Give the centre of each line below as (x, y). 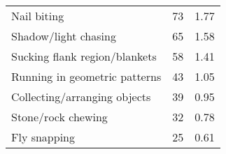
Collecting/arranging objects (81, 97)
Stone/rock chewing (59, 117)
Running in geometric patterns (86, 76)
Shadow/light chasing (64, 36)
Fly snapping (43, 137)
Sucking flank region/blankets (84, 56)
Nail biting (38, 16)
